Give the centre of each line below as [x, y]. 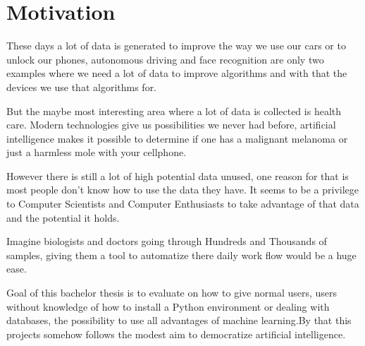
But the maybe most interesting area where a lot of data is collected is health [174, 111]
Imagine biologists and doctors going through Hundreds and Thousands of [167, 241]
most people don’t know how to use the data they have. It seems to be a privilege [183, 190]
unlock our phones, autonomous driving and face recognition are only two [165, 59]
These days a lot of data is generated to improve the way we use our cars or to [176, 46]
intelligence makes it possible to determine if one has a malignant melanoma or [177, 138]
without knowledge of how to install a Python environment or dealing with [168, 306]
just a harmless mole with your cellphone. [97, 152]
